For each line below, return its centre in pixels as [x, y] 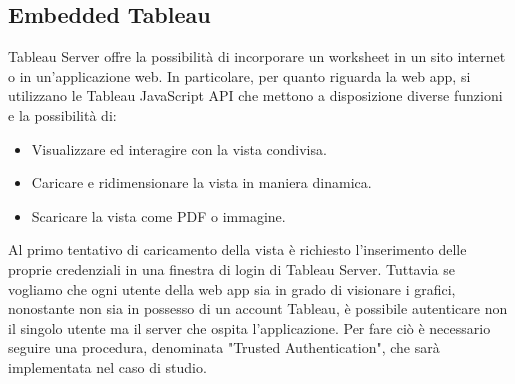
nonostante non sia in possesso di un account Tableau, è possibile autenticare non [258, 308]
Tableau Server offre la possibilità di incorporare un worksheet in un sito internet [257, 56]
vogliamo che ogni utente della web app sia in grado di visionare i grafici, [232, 288]
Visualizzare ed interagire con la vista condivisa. [179, 148]
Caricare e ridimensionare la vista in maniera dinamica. [201, 182]
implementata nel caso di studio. [107, 366]
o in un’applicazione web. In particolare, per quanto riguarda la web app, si [239, 75]
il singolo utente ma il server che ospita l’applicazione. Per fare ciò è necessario [249, 327]
